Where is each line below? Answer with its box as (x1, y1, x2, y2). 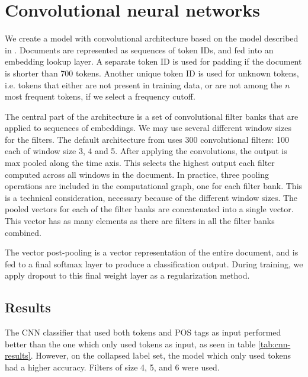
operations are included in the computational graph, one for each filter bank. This (5, 180, 303, 192)
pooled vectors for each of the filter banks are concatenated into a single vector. (5, 203, 294, 215)
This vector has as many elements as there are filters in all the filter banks (5, 215, 275, 227)
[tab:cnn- (258, 337, 291, 350)
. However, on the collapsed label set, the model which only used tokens (30, 349, 291, 362)
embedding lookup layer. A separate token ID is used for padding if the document (5, 55, 302, 68)
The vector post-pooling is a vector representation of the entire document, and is (5, 246, 299, 258)
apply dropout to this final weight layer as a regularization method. (5, 269, 250, 282)
